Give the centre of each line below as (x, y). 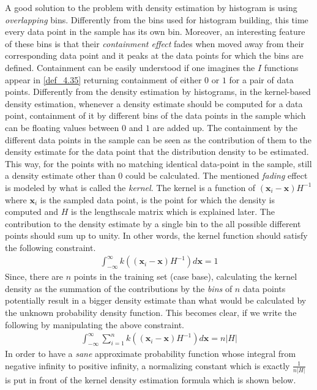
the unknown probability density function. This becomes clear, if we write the (151, 313)
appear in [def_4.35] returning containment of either (103, 79)
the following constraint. (50, 247)
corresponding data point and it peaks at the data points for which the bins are (154, 55)
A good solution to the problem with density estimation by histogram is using (151, 7)
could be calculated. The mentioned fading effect (216, 175)
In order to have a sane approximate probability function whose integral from (151, 354)
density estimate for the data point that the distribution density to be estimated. (157, 152)
